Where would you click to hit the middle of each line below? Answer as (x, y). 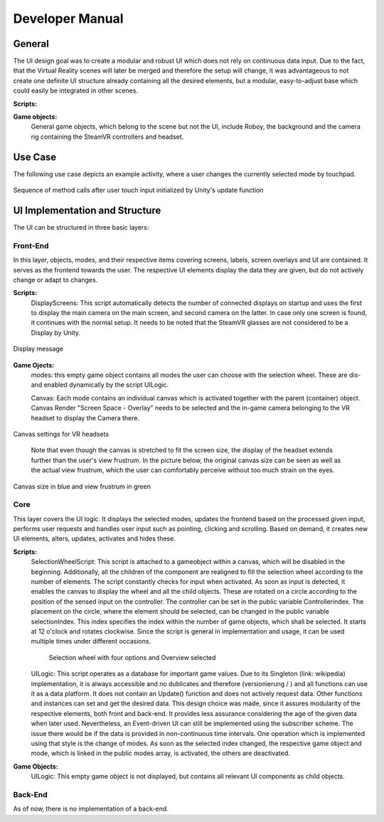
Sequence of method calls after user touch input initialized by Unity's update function (138, 190)
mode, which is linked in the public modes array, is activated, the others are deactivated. (161, 753)
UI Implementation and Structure (87, 210)
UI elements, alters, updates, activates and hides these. (94, 539)
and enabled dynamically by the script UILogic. (100, 385)
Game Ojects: (34, 365)
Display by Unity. (56, 332)
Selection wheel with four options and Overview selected (132, 657)
